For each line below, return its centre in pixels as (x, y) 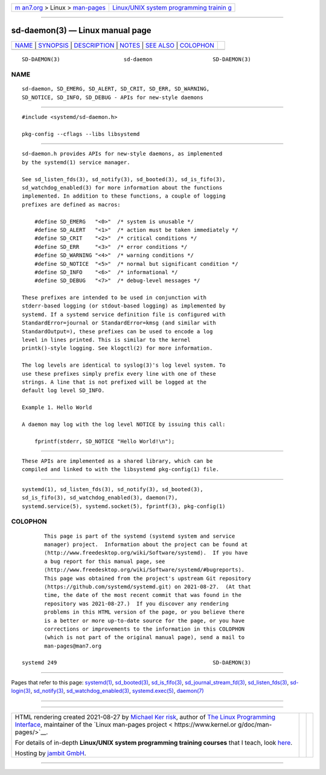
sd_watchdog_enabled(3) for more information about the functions (122, 188)
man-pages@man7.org (73, 646)
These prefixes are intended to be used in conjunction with (114, 298)
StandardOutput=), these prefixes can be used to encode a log (117, 331)
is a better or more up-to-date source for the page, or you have (145, 620)
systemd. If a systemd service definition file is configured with (124, 314)
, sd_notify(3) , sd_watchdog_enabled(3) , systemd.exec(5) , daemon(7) (117, 691)
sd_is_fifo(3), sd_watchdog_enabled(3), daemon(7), (100, 498)
